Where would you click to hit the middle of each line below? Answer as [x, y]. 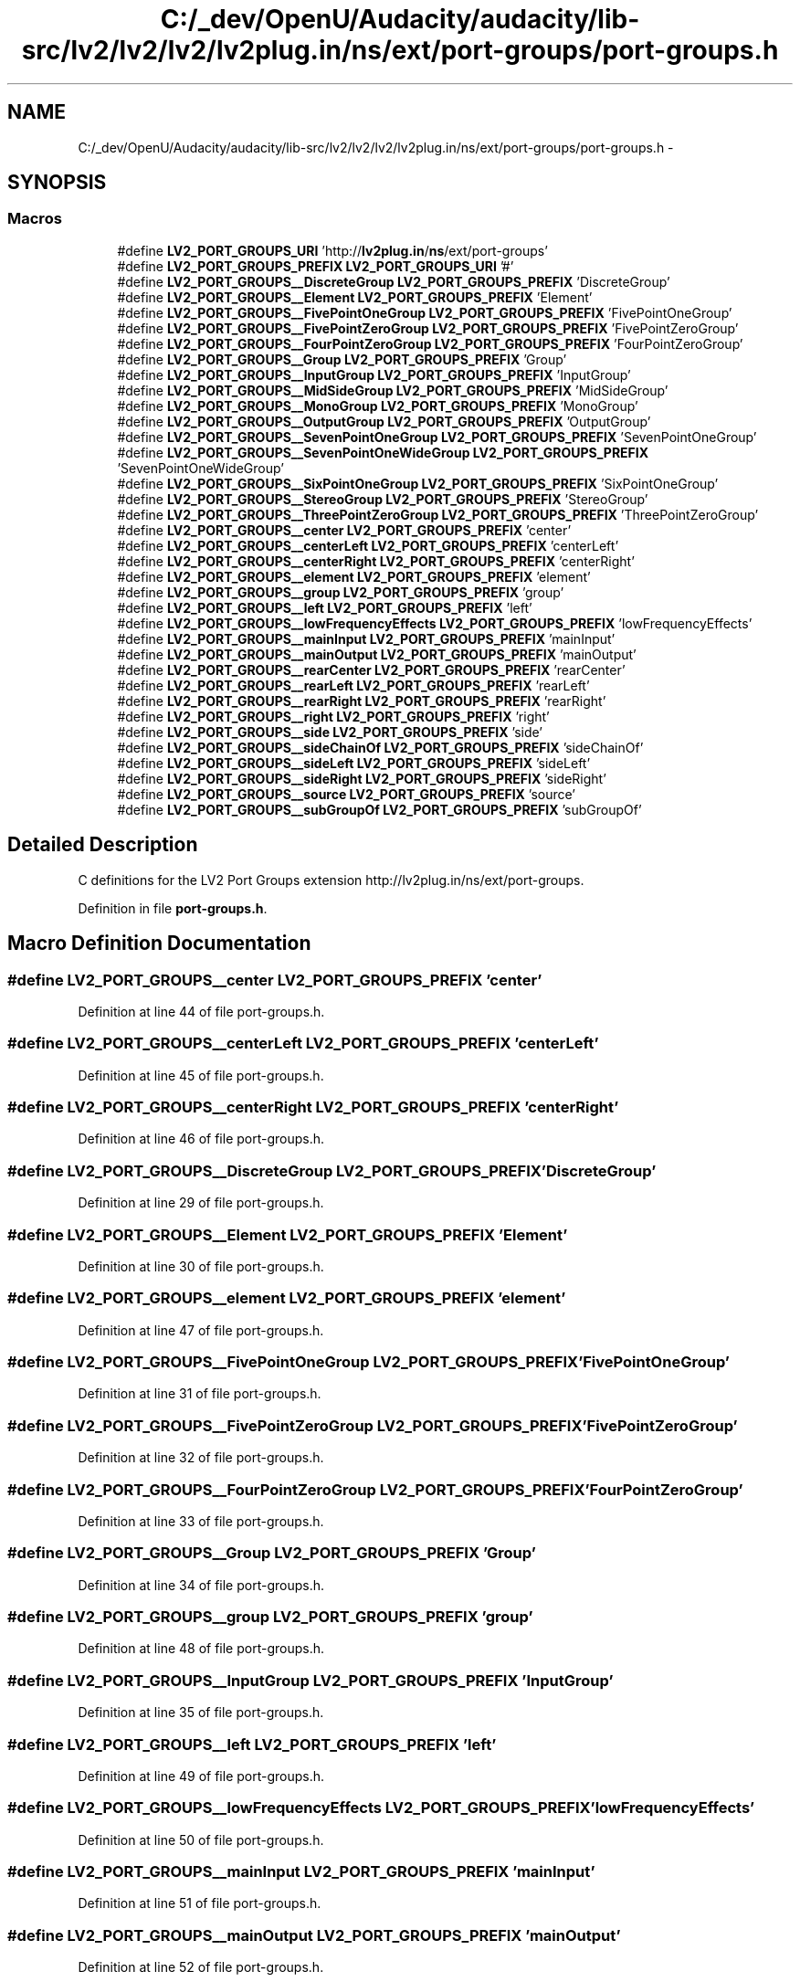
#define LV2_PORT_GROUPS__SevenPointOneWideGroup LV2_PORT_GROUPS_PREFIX [383, 452]
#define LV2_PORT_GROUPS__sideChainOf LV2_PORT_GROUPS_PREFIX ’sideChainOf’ [380, 747]
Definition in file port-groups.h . [173, 908]
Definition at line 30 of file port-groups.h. [201, 1266]
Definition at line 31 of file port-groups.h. [200, 1394]
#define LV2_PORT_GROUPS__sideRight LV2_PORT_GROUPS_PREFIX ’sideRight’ [362, 778]
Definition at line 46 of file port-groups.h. [201, 1139]
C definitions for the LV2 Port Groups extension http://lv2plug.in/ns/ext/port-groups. [331, 880]
